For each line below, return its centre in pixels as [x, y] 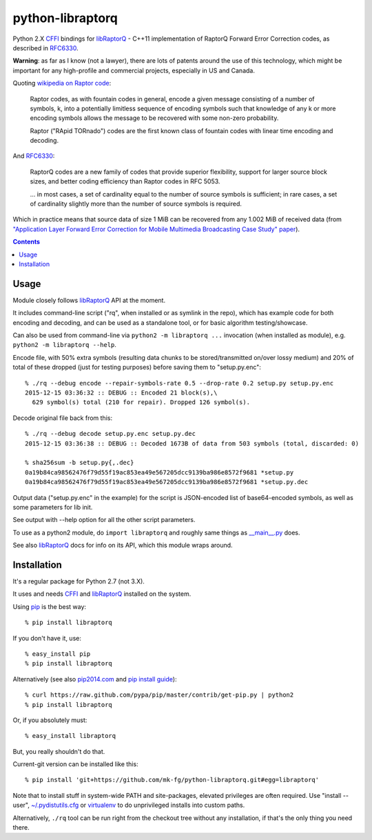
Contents [27, 242]
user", [21, 805]
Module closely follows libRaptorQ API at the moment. [89, 300]
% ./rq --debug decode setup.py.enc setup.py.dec [111, 434]
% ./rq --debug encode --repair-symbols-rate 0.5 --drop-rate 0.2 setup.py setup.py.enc [179, 383]
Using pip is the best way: [49, 606]
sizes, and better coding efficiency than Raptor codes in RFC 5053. [125, 181]
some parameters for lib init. [53, 507]
